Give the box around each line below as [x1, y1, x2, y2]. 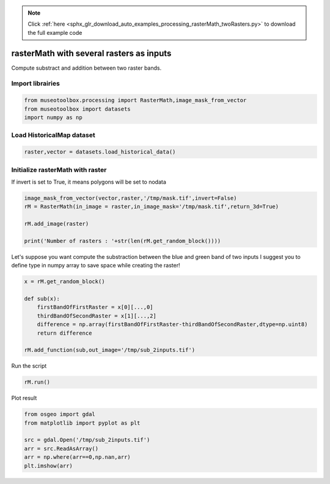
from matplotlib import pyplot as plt [24, 419, 141, 426]
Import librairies [11, 80, 61, 88]
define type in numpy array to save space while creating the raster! [11, 262, 180, 269]
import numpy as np [24, 114, 82, 121]
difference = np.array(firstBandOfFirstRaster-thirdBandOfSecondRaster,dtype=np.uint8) [37, 321, 308, 328]
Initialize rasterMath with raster [11, 165, 107, 174]
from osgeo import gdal [24, 411, 96, 418]
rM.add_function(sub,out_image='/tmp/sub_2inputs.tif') [24, 346, 196, 354]
